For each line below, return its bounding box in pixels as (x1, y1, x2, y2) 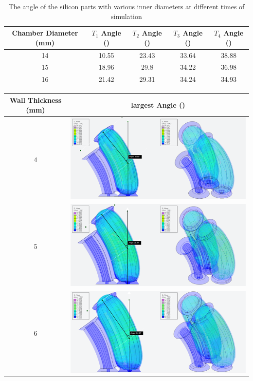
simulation (111, 11, 142, 21)
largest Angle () (131, 99, 185, 110)
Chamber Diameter (12, 28, 78, 38)
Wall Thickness (9, 95, 62, 105)
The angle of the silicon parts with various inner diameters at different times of (8, 1, 245, 11)
